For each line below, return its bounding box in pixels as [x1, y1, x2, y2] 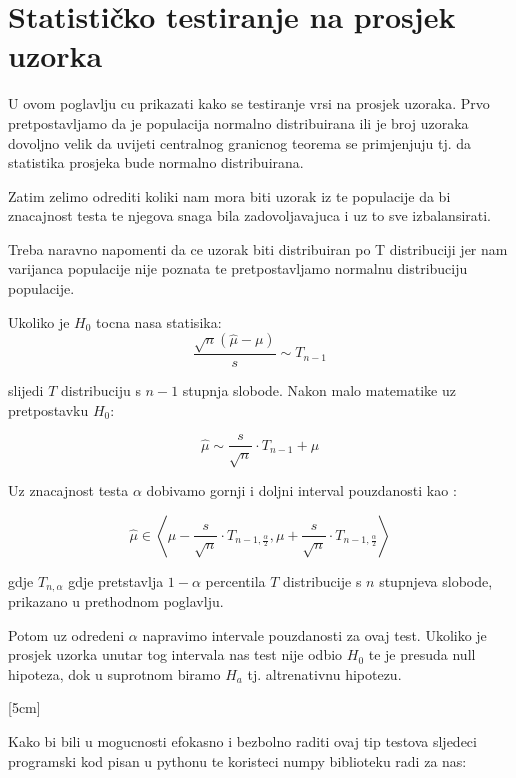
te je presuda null [368, 644, 476, 665]
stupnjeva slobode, [379, 570, 493, 591]
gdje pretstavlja [68, 570, 164, 591]
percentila [205, 570, 266, 591]
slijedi [8, 380, 44, 401]
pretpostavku [8, 399, 89, 420]
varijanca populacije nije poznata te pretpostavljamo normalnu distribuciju [8, 258, 468, 279]
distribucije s [283, 570, 362, 591]
